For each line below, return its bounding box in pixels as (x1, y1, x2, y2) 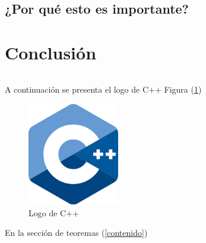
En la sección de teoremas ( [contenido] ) (5, 226, 148, 239)
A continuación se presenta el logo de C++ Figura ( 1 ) (5, 83, 202, 95)
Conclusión (5, 40, 97, 64)
